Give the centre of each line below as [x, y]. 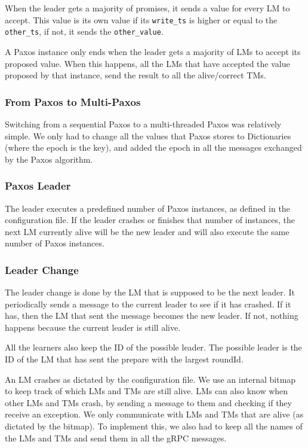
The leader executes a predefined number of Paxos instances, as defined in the [147, 208]
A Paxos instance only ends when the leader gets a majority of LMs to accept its [153, 51]
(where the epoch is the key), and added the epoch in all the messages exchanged [153, 147]
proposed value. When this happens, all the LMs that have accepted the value [147, 63]
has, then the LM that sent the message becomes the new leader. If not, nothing [152, 316]
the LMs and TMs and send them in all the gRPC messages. [116, 438]
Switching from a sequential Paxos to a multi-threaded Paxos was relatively [143, 124]
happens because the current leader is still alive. [93, 327]
